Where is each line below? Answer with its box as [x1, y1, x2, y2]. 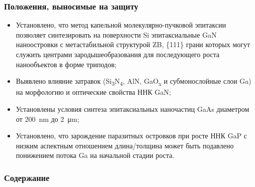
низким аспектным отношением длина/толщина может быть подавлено [16, 140, 234, 150]
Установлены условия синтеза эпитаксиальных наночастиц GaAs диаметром [16, 103, 249, 114]
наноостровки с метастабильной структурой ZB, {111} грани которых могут [16, 39, 250, 50]
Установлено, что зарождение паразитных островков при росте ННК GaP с [16, 130, 247, 141]
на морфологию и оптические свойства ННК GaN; [16, 87, 171, 97]
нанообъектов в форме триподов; [16, 59, 117, 69]
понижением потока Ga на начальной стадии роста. [16, 150, 175, 160]
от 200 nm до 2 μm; [16, 113, 79, 124]
